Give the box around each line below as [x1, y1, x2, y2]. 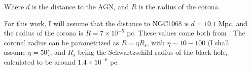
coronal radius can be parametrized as [4, 37, 119, 47]
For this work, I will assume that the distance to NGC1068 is [4, 18, 189, 28]
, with [147, 37, 165, 47]
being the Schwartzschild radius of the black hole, [77, 47, 228, 57]
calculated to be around [4, 56, 76, 67]
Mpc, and [218, 18, 248, 28]
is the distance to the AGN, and [32, 1, 129, 11]
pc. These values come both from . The [127, 28, 246, 38]
